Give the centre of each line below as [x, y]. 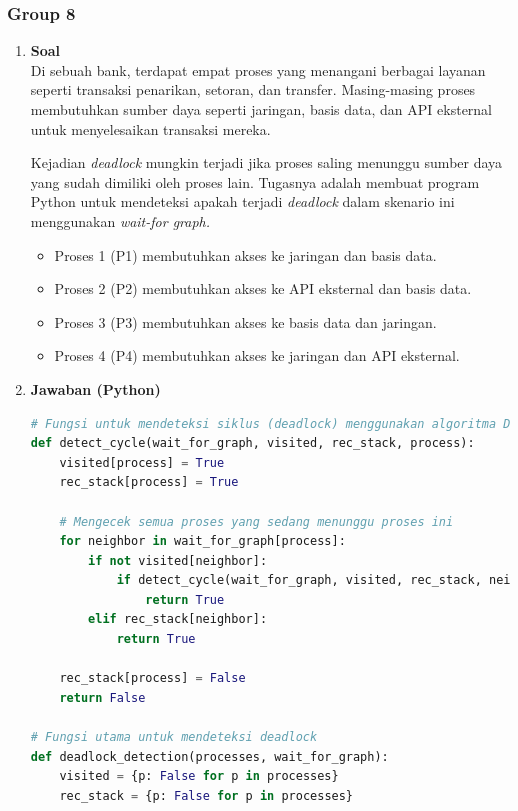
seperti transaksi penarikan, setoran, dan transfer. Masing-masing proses [253, 89]
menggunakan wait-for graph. [120, 220]
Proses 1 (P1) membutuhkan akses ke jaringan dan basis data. [245, 254]
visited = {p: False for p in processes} [199, 776]
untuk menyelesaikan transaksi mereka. [150, 128]
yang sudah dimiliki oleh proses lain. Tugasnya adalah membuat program [255, 181]
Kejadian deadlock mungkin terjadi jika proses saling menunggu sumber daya [266, 162]
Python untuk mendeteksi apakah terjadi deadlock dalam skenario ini [242, 201]
